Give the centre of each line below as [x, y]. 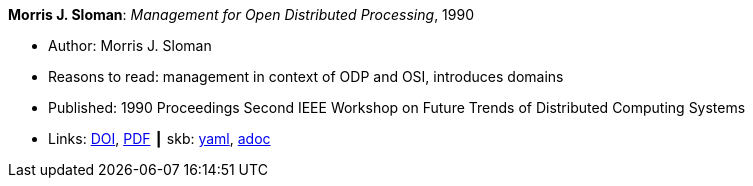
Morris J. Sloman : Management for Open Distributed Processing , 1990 [241, 14]
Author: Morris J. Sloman [130, 45]
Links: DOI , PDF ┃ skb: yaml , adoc [159, 138]
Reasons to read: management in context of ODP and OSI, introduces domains [306, 76]
